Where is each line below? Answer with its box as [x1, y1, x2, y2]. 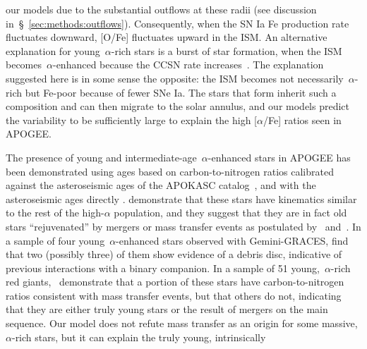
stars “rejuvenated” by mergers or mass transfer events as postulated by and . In [6, 219, 361, 233]
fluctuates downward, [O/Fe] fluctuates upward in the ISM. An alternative [6, 30, 327, 44]
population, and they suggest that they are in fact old [114, 205, 347, 220]
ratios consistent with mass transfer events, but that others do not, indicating [6, 288, 342, 302]
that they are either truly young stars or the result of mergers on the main [6, 302, 328, 317]
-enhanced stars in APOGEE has [207, 149, 351, 164]
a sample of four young [6, 233, 105, 247]
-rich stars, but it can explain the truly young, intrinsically [11, 329, 266, 344]
